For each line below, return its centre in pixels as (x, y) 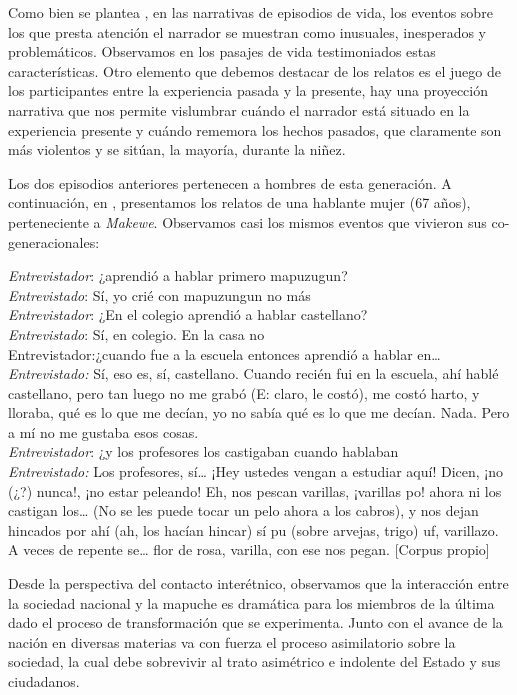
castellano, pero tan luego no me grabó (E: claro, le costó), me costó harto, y (244, 392)
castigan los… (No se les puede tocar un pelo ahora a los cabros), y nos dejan (243, 510)
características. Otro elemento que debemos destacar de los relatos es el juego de (254, 70)
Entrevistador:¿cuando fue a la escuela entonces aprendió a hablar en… (224, 353)
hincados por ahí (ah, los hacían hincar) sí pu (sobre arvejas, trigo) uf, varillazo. (253, 529)
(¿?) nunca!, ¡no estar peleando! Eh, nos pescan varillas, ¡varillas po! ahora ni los (255, 490)
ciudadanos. (44, 681)
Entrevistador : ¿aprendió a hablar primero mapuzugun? (178, 275)
